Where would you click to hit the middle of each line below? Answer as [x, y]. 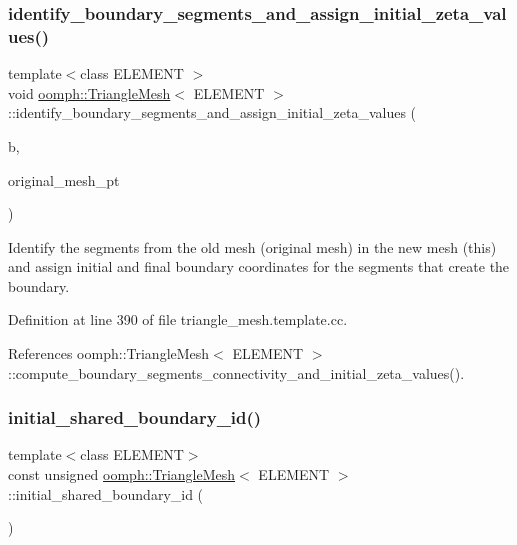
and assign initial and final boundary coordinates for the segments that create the [259, 266]
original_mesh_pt [64, 179]
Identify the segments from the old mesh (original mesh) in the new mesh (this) [252, 246]
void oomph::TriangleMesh [89, 92]
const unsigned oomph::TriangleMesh [122, 474]
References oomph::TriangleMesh [109, 353]
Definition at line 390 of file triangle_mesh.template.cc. [178, 319]
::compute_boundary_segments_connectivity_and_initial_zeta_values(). [236, 372]
